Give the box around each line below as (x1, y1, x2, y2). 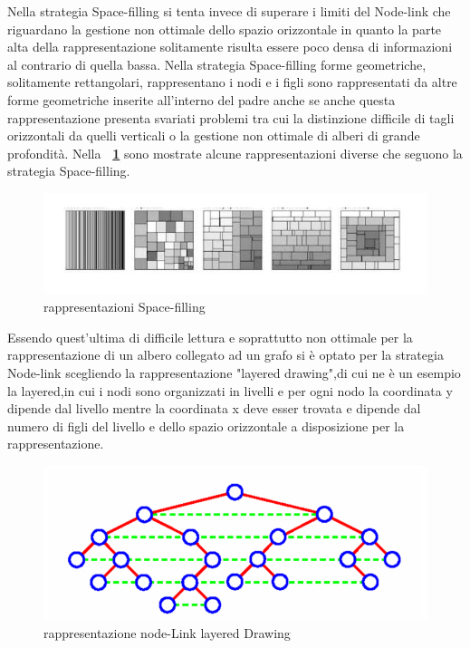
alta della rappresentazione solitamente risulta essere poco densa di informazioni (7, 37, 453, 56)
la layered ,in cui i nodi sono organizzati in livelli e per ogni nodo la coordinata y (7, 381, 453, 400)
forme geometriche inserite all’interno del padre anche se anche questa (7, 90, 396, 109)
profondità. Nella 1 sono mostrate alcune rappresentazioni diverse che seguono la (7, 143, 463, 162)
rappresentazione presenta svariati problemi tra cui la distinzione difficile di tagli (7, 108, 455, 127)
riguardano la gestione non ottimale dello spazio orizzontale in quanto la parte (7, 19, 442, 38)
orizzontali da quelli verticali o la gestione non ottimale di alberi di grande (7, 126, 420, 145)
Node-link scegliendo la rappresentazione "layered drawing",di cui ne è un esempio (7, 363, 461, 382)
